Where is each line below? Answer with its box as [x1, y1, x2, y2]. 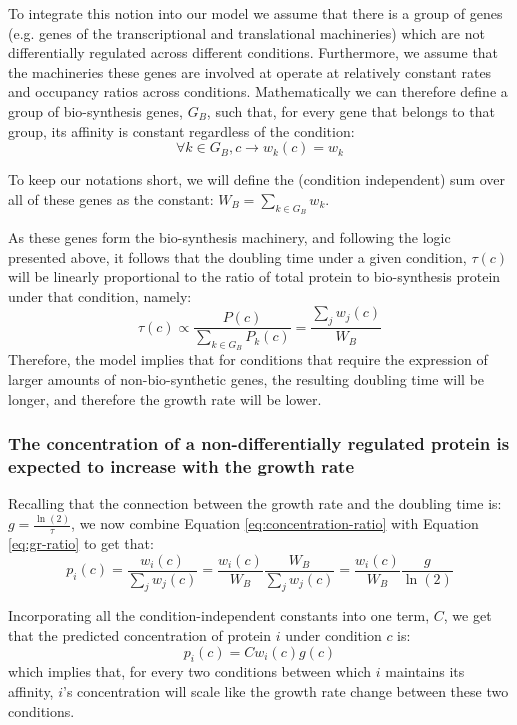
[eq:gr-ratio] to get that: [8, 533, 154, 554]
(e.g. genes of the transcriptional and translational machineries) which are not [8, 22, 485, 43]
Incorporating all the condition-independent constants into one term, [8, 605, 430, 626]
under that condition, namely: [8, 285, 192, 306]
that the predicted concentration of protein [8, 625, 272, 646]
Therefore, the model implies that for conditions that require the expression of [8, 349, 488, 370]
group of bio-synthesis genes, [8, 100, 183, 121]
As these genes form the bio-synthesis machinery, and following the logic [8, 226, 451, 247]
